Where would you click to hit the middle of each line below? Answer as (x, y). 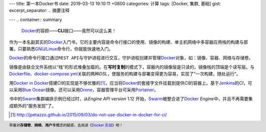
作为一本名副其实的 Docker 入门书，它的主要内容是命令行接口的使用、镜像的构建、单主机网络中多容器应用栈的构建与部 (129, 42)
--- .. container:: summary (35, 19)
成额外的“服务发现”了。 (33, 105)
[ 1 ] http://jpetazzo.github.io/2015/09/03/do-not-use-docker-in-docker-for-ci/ (89, 115)
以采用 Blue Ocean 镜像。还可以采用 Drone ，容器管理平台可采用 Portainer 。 (84, 90)
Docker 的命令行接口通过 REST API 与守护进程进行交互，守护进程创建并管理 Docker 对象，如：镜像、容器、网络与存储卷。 (131, 58)
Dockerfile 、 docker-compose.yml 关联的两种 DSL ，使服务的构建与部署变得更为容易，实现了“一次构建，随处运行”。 (125, 74)
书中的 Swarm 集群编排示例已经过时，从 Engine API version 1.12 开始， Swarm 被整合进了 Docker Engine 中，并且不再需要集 (131, 99)
